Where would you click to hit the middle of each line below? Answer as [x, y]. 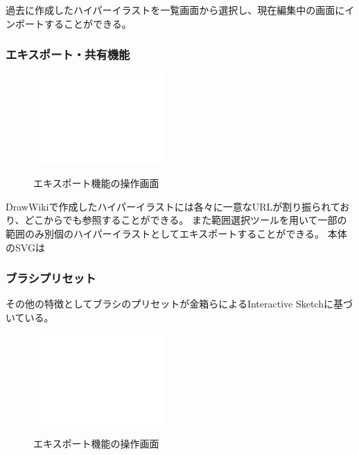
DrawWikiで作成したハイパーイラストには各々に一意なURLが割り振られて [173, 206]
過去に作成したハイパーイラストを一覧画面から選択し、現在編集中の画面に [175, 10]
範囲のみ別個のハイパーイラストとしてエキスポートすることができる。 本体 [176, 233]
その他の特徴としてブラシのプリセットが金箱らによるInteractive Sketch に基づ [179, 304]
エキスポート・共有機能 [68, 54]
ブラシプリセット [51, 278]
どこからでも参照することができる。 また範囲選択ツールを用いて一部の [186, 220]
